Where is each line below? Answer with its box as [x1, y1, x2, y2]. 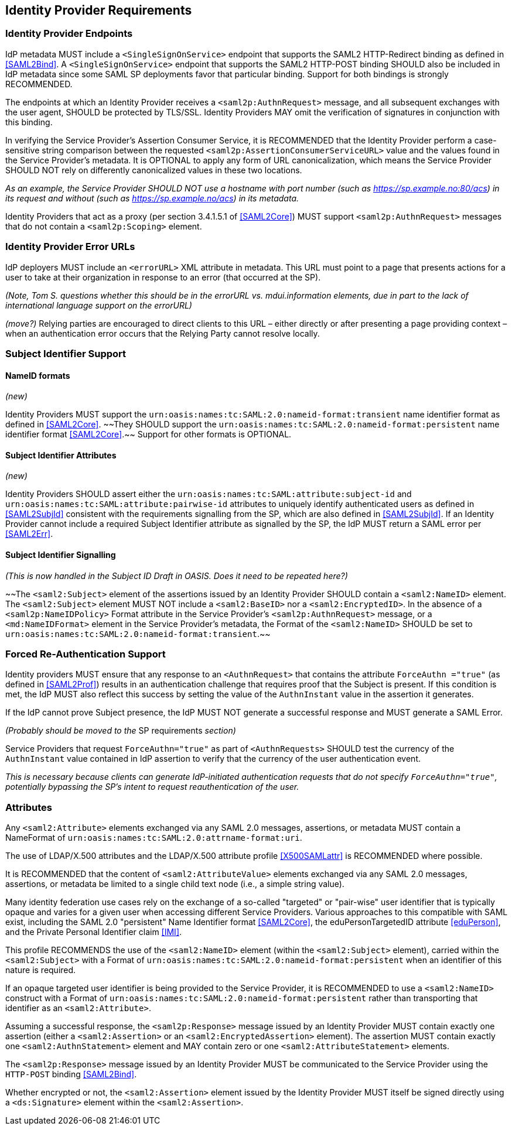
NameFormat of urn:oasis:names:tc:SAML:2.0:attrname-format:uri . [5, 833, 302, 843]
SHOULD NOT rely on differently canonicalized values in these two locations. [5, 165, 302, 175]
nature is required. [5, 965, 76, 975]
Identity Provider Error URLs [5, 241, 135, 253]
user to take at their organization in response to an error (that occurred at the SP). [5, 272, 321, 282]
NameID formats [5, 370, 70, 381]
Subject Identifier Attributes [5, 450, 117, 460]
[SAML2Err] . [5, 529, 53, 539]
